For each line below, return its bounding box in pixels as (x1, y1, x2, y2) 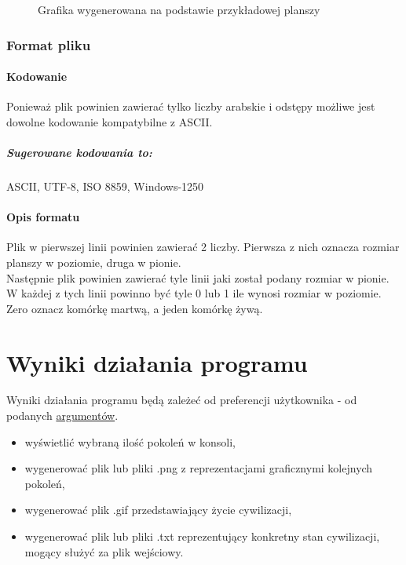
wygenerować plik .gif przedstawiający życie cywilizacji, (24, 501, 292, 518)
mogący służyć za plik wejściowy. (24, 543, 184, 560)
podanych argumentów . (6, 407, 119, 424)
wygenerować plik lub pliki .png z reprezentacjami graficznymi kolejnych (24, 460, 373, 476)
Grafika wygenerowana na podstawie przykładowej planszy (38, 2, 320, 17)
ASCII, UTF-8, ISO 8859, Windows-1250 (6, 177, 204, 194)
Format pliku (6, 35, 91, 54)
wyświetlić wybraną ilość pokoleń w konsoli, (24, 433, 236, 450)
